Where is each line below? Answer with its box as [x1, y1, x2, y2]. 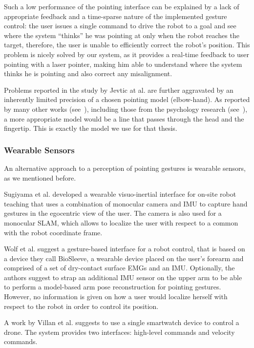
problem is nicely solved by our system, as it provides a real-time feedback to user [4, 49, 249, 59]
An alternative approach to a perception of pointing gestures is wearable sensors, [4, 163, 246, 173]
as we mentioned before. [4, 172, 76, 183]
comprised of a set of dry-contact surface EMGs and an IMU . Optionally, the [4, 263, 235, 273]
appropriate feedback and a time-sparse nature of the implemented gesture [4, 11, 227, 21]
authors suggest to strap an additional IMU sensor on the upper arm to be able [4, 272, 242, 282]
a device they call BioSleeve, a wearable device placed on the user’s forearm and [4, 253, 244, 263]
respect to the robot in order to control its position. [4, 301, 159, 311]
